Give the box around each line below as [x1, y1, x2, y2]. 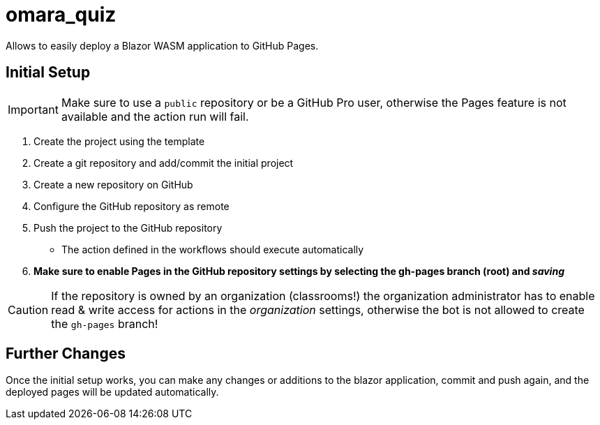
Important [8, 102, 59, 117]
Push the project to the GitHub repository [33, 221, 223, 234]
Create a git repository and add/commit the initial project [33, 156, 294, 169]
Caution [8, 302, 49, 317]
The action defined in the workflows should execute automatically [61, 243, 364, 255]
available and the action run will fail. [61, 109, 249, 124]
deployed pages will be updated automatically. [6, 386, 219, 398]
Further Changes [6, 345, 126, 363]
